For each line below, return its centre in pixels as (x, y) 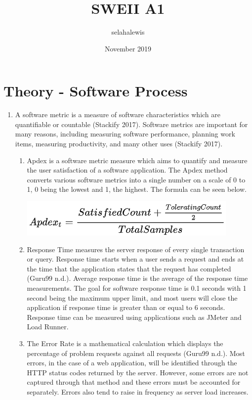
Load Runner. (48, 327)
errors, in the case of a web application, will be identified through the (132, 363)
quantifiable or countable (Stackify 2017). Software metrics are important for (131, 124)
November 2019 (128, 48)
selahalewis (128, 32)
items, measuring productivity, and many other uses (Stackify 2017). (119, 144)
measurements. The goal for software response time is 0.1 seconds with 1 (137, 288)
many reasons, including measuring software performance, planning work (125, 134)
